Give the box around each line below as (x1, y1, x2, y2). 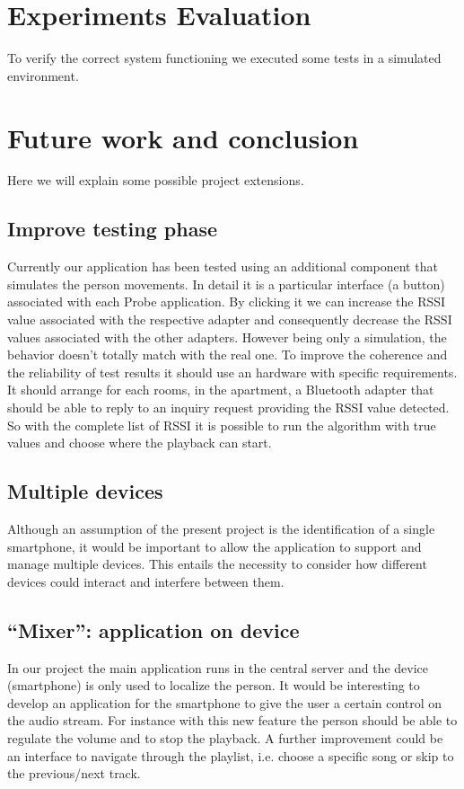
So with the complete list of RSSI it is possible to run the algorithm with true (7, 415, 436, 434)
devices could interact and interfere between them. (7, 572, 285, 590)
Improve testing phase (7, 215, 218, 243)
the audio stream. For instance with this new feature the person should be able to (7, 711, 458, 730)
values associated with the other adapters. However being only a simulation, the (7, 327, 447, 346)
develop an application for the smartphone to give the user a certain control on (7, 693, 442, 712)
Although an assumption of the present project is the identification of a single (7, 519, 435, 537)
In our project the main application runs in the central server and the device (7, 658, 429, 677)
